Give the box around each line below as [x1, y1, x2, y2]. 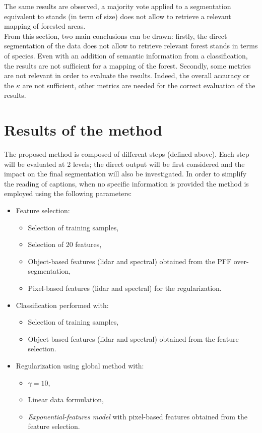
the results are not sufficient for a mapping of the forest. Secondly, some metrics [4, 60, 251, 71]
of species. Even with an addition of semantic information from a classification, [4, 50, 248, 60]
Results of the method [4, 119, 162, 140]
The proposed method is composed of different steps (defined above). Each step [4, 149, 249, 159]
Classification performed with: [16, 299, 109, 310]
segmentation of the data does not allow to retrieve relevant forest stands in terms [4, 40, 258, 51]
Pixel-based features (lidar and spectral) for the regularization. [28, 283, 222, 293]
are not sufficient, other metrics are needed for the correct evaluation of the [22, 80, 255, 90]
